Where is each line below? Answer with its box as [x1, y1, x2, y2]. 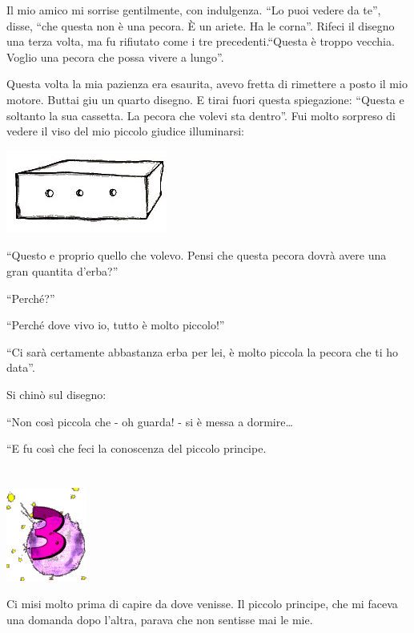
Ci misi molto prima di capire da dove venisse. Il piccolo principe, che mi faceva [6, 595, 398, 612]
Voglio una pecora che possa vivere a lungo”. [6, 48, 224, 65]
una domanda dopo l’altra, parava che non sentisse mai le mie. [6, 611, 313, 628]
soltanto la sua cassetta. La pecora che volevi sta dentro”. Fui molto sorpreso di [6, 107, 396, 123]
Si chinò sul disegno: [6, 385, 107, 402]
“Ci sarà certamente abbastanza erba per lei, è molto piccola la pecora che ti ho [6, 343, 399, 360]
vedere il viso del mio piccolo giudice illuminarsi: [6, 123, 244, 139]
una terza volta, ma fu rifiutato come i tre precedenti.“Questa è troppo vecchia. [6, 33, 395, 50]
